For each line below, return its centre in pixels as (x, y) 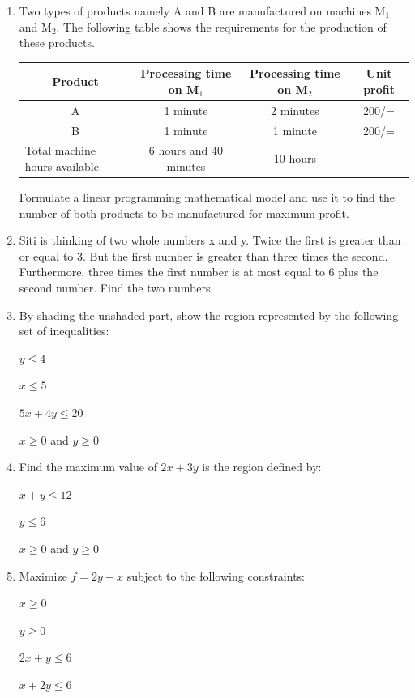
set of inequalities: (64, 331)
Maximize (43, 575)
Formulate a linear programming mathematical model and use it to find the (207, 197)
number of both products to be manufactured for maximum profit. (184, 213)
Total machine (60, 150)
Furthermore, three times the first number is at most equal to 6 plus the (199, 272)
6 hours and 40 (186, 150)
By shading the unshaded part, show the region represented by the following (209, 315)
